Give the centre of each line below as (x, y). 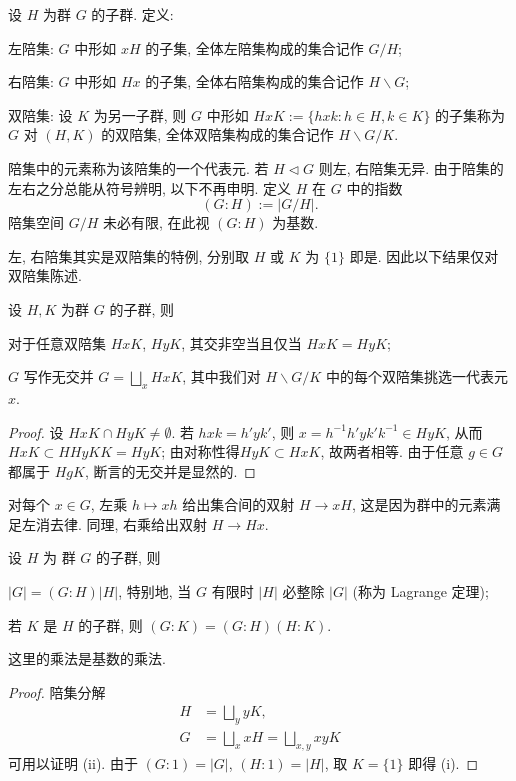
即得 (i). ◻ (443, 763)
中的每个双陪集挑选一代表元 (416, 376)
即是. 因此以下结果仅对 (424, 255)
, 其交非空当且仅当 (241, 342)
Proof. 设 (36, 431)
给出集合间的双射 (238, 504)
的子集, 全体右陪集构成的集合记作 (254, 81)
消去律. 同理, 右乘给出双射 (121, 523)
